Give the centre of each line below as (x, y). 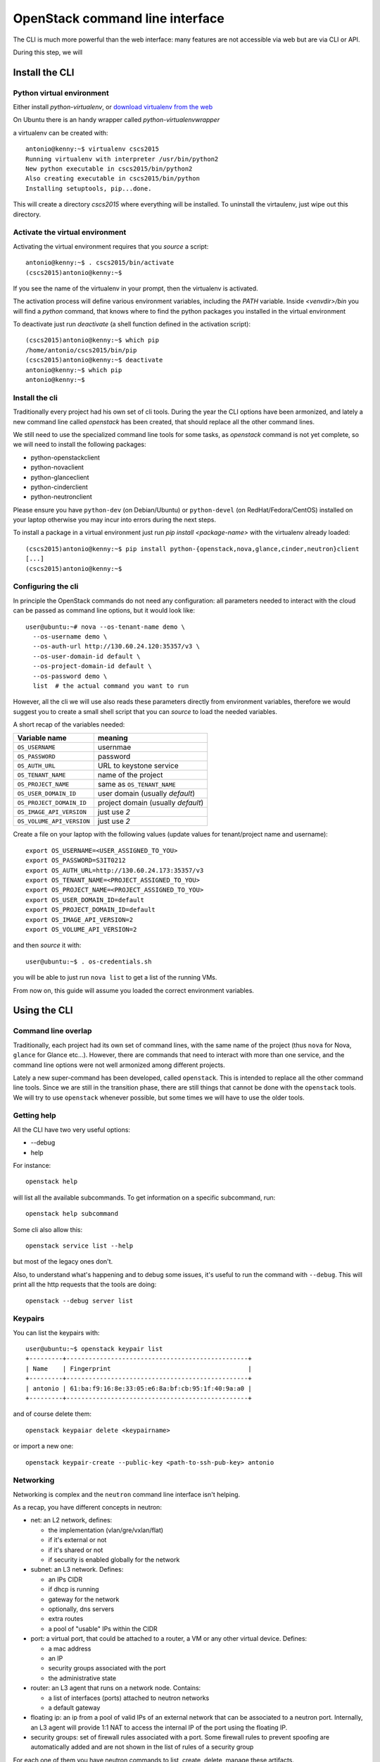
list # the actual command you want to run (111, 686)
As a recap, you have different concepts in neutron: (87, 1508)
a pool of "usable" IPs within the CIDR (103, 1629)
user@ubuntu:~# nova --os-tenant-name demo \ (106, 627)
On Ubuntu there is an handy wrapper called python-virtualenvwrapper (116, 120)
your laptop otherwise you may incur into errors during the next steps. (114, 520)
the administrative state (82, 1678)
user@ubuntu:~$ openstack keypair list (94, 1349)
